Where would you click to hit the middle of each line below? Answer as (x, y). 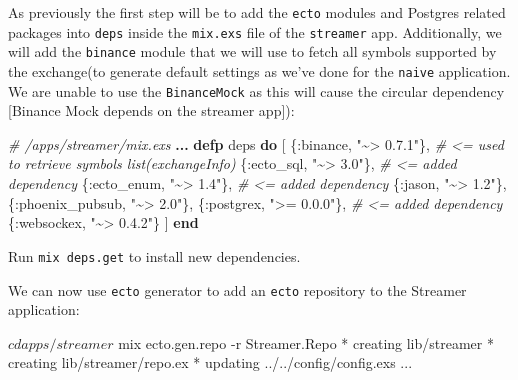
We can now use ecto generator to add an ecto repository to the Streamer (237, 289)
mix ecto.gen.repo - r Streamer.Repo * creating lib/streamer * (306, 342)
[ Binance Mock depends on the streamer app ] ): (151, 110)
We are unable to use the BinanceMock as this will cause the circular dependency (256, 90)
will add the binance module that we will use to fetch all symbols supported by (252, 51)
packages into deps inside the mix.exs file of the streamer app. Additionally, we (255, 31)
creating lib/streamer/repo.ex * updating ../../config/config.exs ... (210, 362)
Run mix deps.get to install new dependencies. (154, 255)
